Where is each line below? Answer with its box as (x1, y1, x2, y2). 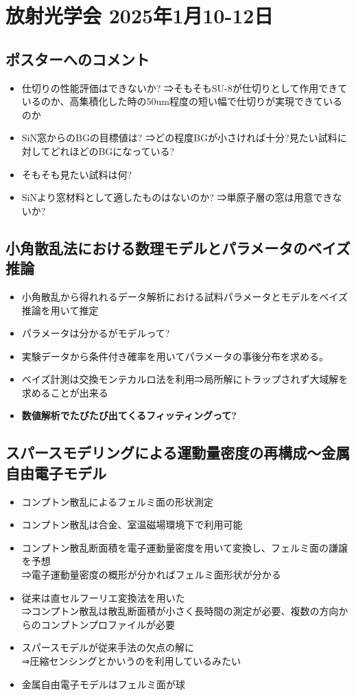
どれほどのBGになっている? (50, 143, 175, 158)
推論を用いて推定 (21, 303, 99, 317)
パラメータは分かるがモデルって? (21, 326, 170, 340)
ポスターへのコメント (5, 48, 150, 69)
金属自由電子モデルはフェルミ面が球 (21, 676, 185, 691)
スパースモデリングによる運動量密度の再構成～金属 (5, 442, 351, 463)
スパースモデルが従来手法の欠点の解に (21, 640, 195, 655)
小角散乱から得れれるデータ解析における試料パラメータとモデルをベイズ (21, 289, 348, 303)
